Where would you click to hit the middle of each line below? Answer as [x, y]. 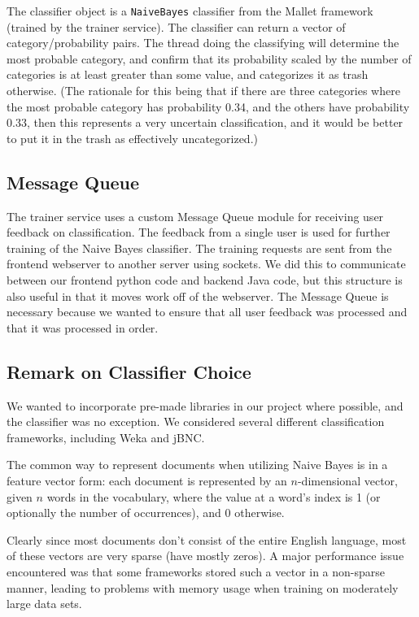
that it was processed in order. [83, 327]
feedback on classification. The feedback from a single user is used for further [199, 232]
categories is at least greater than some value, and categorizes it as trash [188, 74]
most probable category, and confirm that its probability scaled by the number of [209, 58]
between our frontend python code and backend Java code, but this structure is [205, 279]
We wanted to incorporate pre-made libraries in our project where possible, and [205, 405]
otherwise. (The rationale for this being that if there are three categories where [203, 91]
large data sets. [44, 604]
